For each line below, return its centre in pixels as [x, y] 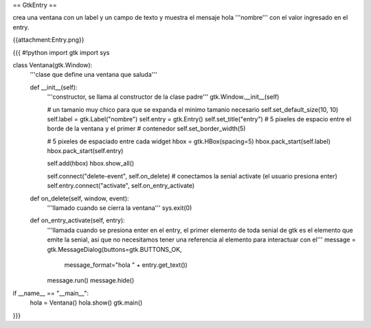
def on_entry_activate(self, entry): [77, 220]
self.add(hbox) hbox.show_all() [91, 163]
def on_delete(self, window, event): [80, 198]
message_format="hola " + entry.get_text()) [126, 265]
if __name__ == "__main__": [51, 293]
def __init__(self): [54, 87]
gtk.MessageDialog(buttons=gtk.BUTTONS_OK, [114, 249]
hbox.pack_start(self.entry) [85, 151]
